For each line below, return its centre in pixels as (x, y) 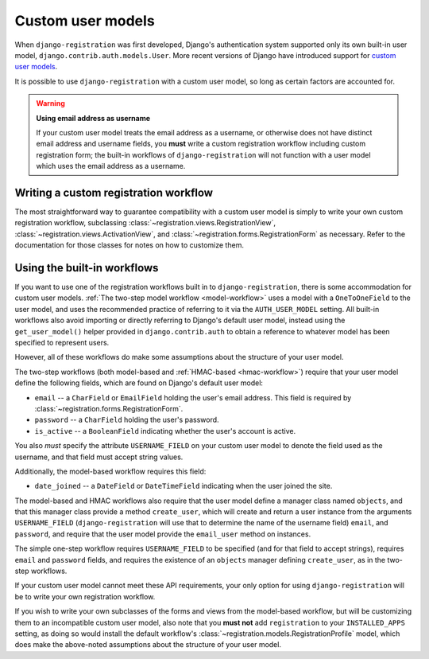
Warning (50, 103)
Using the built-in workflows (87, 268)
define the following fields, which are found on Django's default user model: (139, 383)
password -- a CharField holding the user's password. (127, 420)
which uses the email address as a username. (111, 166)
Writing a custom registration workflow (114, 192)
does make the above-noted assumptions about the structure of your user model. (148, 645)
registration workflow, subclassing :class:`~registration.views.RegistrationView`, (145, 223)
